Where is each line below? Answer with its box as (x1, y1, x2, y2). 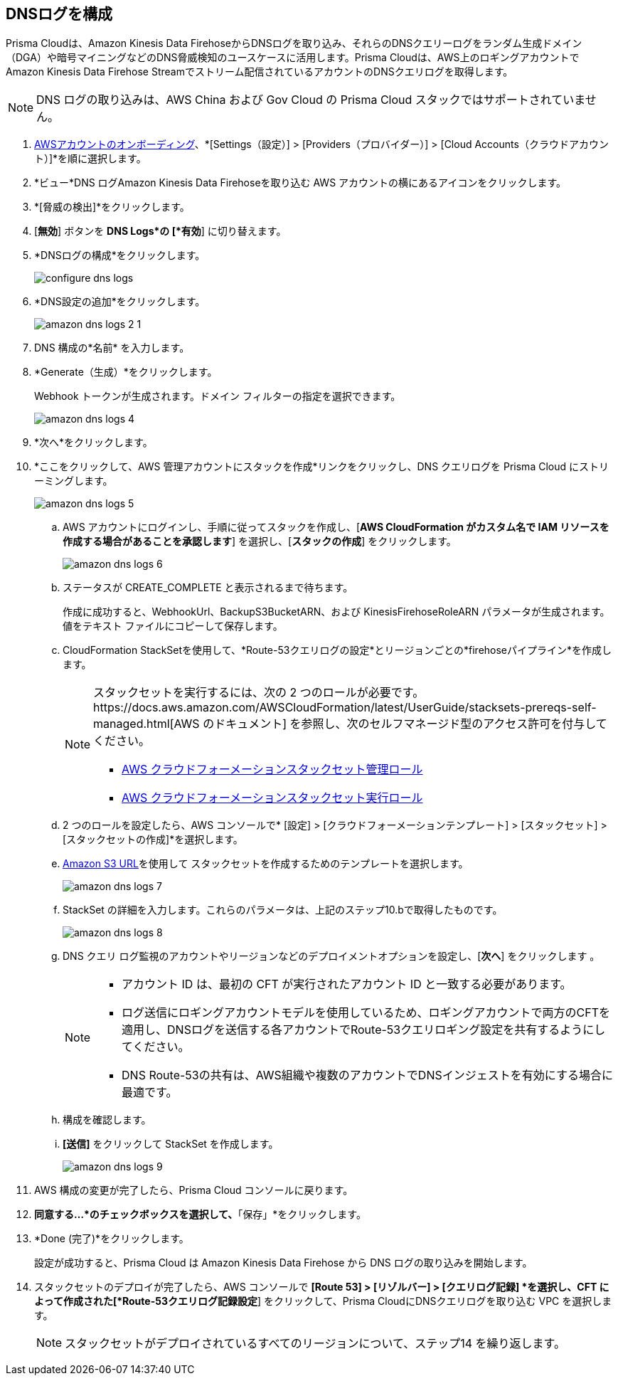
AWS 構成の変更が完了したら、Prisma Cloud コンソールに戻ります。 (34, 1184, 353, 1197)
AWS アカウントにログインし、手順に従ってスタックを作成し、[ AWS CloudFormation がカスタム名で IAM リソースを (63, 521, 609, 534)
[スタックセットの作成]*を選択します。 (63, 833, 243, 846)
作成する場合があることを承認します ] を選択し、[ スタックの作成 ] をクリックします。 (63, 535, 457, 548)
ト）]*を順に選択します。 (34, 152, 146, 165)
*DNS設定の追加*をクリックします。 (34, 295, 206, 308)
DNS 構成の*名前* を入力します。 (34, 342, 190, 354)
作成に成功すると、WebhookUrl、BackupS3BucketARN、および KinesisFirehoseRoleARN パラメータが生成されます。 (63, 605, 610, 618)
